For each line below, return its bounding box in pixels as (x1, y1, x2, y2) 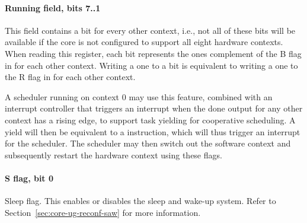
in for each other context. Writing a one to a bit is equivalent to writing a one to (5, 59, 298, 71)
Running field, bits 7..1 (5, 1, 101, 14)
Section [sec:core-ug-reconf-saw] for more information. (5, 206, 201, 218)
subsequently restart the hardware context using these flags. (5, 148, 222, 161)
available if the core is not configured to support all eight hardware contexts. (5, 36, 283, 48)
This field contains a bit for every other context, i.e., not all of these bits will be (5, 24, 296, 36)
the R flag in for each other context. (5, 71, 136, 83)
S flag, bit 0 (5, 171, 54, 184)
